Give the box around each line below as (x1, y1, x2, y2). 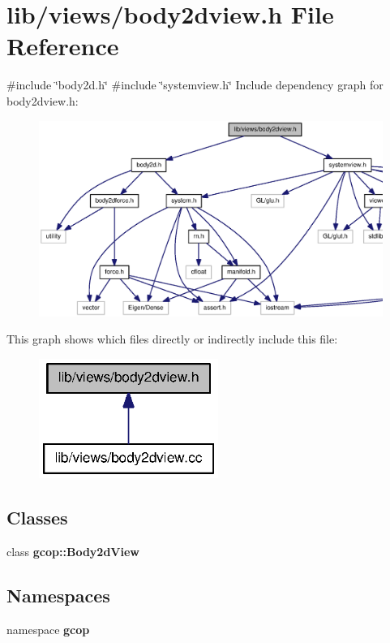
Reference (6, 29, 119, 63)
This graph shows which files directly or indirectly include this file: (6, 330, 338, 347)
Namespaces (6, 583, 110, 607)
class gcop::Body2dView (6, 543, 139, 560)
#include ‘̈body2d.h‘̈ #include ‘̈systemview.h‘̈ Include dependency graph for (6, 76, 384, 93)
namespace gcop (6, 620, 90, 637)
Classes (6, 505, 68, 530)
